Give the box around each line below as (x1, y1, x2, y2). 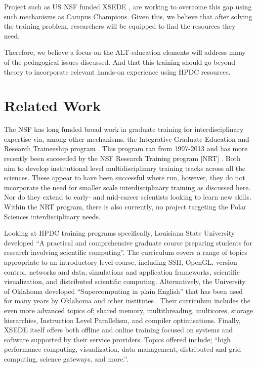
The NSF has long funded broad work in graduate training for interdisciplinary (4, 124, 244, 134)
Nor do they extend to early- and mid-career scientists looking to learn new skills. (4, 192, 252, 202)
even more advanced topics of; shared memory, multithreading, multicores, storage (4, 305, 253, 315)
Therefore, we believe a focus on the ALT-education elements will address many (4, 47, 246, 57)
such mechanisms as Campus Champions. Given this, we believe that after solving (4, 11, 253, 21)
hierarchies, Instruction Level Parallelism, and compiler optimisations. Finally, (4, 315, 241, 325)
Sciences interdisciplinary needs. (4, 211, 101, 221)
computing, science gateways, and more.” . (4, 353, 128, 364)
